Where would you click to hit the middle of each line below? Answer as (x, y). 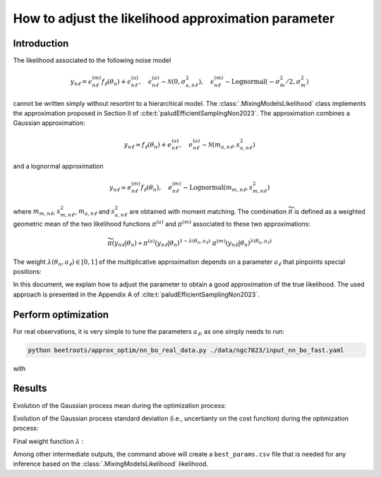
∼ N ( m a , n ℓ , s (220, 145)
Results (30, 388)
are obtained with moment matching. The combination (208, 211)
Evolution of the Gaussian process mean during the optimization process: (120, 405)
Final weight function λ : (48, 441)
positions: (27, 271)
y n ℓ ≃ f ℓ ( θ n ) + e (148, 145)
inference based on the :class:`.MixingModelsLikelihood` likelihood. (110, 464)
